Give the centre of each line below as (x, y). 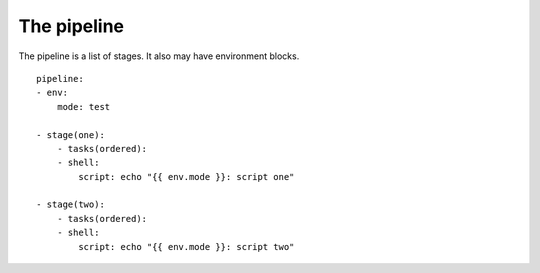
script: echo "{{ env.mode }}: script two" (186, 246)
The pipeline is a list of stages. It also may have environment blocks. (159, 56)
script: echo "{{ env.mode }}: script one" (186, 176)
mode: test (83, 106)
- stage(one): (70, 134)
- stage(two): (70, 204)
